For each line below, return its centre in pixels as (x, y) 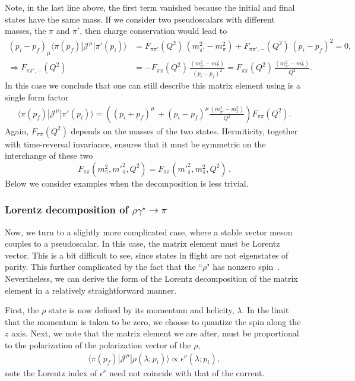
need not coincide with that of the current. (187, 372)
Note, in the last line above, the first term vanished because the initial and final (150, 7)
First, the (22, 310)
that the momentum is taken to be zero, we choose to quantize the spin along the (153, 321)
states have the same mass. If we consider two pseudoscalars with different (140, 19)
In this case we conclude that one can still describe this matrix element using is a (153, 85)
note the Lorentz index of (51, 372)
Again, (17, 130)
